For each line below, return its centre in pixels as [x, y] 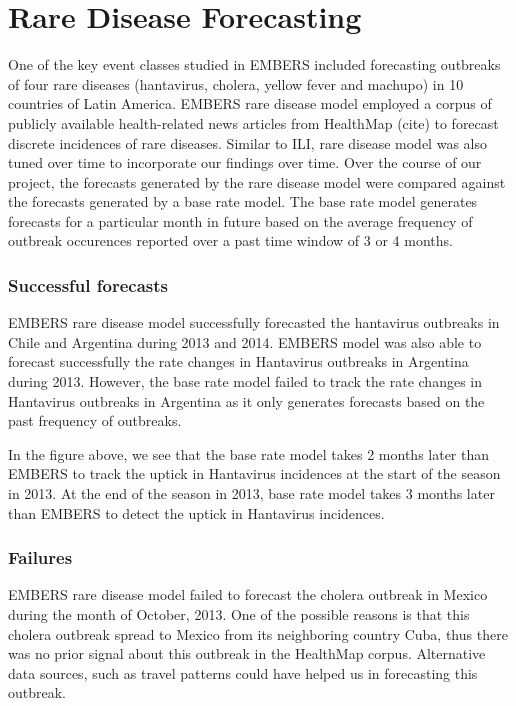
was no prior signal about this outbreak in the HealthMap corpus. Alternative [247, 653]
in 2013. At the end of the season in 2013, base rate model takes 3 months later [251, 493]
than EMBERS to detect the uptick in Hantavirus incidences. [196, 512]
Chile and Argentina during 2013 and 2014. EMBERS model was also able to [245, 341]
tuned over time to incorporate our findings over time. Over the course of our [245, 162]
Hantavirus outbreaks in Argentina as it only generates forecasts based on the [246, 400]
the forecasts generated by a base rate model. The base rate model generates [243, 201]
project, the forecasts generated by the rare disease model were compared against [257, 181]
